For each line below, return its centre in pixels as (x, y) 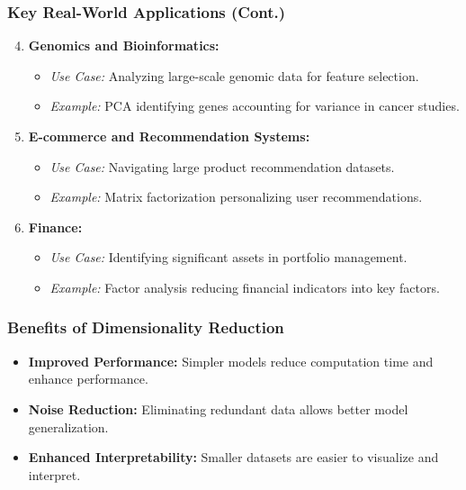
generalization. (68, 426)
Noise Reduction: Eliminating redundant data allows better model (218, 408)
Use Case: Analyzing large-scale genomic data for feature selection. (234, 75)
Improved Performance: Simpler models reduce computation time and (231, 361)
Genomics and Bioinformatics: (124, 45)
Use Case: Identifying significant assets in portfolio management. (229, 257)
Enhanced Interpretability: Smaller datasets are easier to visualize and (233, 457)
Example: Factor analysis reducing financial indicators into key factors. (245, 287)
